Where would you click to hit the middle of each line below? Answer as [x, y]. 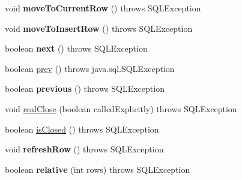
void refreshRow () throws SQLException [84, 149]
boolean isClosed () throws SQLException [82, 129]
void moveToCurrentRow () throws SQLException [103, 8]
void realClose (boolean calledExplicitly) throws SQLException [121, 108]
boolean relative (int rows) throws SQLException [98, 169]
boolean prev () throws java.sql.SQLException [90, 68]
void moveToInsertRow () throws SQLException [99, 28]
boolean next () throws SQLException [76, 48]
